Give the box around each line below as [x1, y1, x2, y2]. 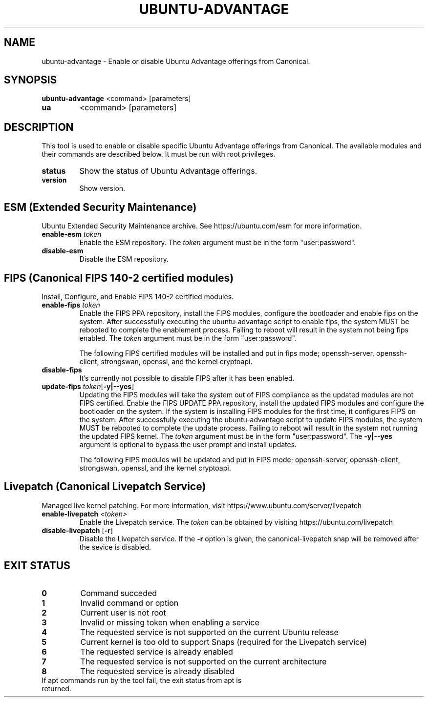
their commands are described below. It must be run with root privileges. [42, 150, 276, 159]
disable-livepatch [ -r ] [42, 526, 113, 535]
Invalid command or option [80, 598, 179, 608]
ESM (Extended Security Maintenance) [4, 201, 197, 213]
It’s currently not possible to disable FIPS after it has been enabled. [79, 373, 295, 382]
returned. [42, 684, 71, 693]
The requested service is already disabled [80, 666, 235, 676]
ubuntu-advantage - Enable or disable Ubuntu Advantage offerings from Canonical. [42, 57, 310, 65]
